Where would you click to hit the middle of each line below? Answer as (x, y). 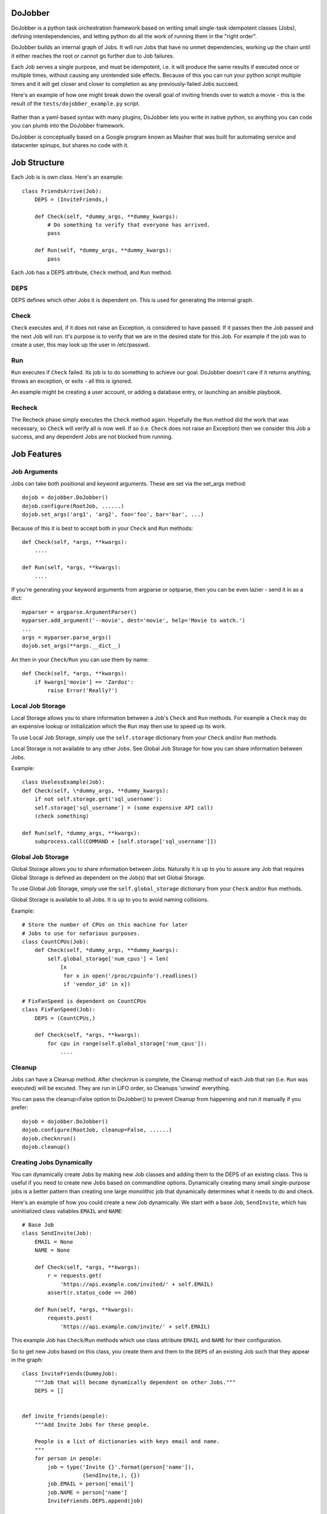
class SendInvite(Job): (57, 1233)
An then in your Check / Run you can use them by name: (80, 659)
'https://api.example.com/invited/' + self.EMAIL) (137, 1284)
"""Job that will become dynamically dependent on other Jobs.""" (135, 1382)
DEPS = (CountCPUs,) (65, 1018)
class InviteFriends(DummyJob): (70, 1374)
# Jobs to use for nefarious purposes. (81, 933)
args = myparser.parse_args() (67, 637)
